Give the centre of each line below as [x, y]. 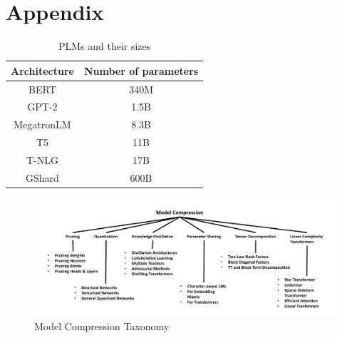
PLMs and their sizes [104, 46]
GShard [42, 177]
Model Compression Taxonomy [102, 326]
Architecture [42, 70]
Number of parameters [141, 70]
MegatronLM [42, 124]
